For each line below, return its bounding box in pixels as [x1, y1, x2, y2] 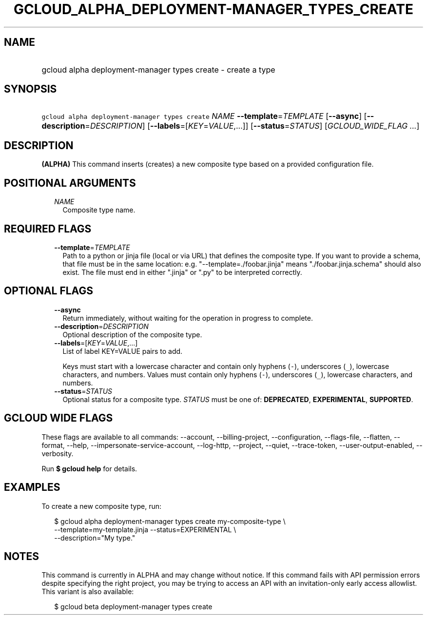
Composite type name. [62, 206, 136, 214]
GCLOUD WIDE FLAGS [4, 412, 113, 425]
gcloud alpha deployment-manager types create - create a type [41, 64, 275, 75]
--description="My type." [54, 533, 136, 542]
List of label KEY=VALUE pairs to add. [62, 347, 183, 355]
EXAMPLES [4, 481, 60, 494]
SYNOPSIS [4, 83, 57, 96]
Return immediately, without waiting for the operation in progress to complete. [62, 313, 313, 322]
